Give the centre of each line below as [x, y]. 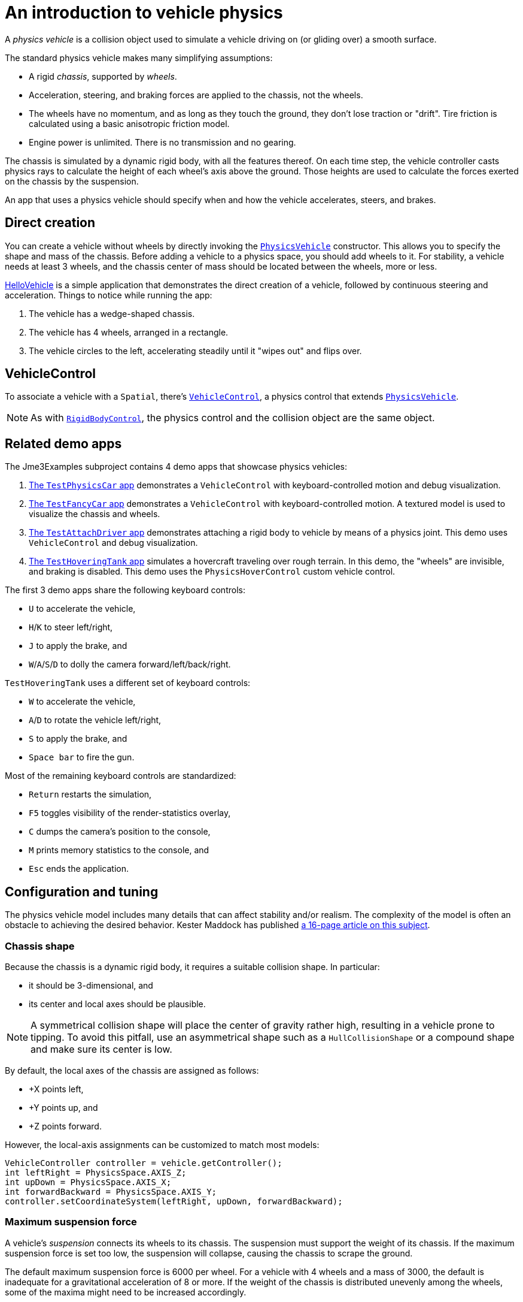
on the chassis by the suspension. [72, 181]
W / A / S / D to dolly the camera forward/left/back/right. [130, 664]
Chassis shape [40, 946]
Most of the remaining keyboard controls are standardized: [121, 776]
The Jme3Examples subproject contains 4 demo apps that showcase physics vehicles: [176, 467]
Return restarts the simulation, [90, 795]
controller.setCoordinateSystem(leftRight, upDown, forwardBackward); [174, 1201]
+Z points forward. [65, 1126]
